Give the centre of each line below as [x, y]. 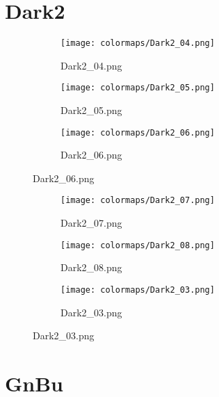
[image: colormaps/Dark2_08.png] [138, 245]
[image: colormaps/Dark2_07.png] [138, 201]
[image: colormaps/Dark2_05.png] [138, 88]
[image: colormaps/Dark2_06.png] [138, 132]
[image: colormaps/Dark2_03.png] [138, 290]
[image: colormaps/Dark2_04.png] [138, 43]
